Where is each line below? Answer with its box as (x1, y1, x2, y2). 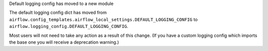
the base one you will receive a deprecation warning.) (9, 39, 119, 45)
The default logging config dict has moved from (9, 10, 107, 16)
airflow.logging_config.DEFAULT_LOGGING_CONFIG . (9, 24, 129, 29)
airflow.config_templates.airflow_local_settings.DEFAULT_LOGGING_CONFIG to (9, 16, 198, 22)
